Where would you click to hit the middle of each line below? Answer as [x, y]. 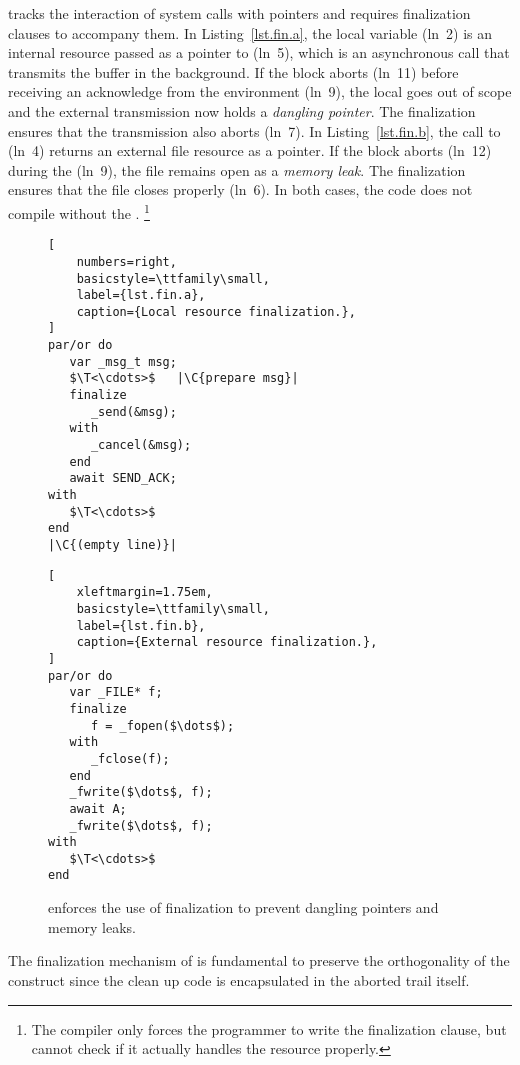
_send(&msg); [133, 411]
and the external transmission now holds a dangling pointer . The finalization [242, 110]
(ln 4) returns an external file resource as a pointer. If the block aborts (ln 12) [250, 150]
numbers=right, [126, 261]
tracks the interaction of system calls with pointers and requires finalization [239, 13]
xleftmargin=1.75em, [144, 592]
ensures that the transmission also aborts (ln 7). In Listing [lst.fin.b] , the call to [254, 130]
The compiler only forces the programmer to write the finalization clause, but [269, 1028]
